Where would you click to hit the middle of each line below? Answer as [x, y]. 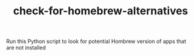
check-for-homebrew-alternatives [101, 11]
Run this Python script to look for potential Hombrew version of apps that [96, 41]
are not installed [26, 48]
